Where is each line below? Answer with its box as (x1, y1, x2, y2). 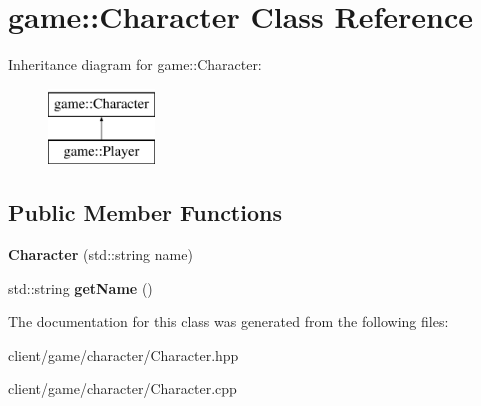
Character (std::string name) (8, 244, 193, 265)
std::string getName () (8, 277, 153, 298)
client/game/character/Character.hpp (8, 344, 239, 365)
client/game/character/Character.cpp (8, 378, 237, 399)
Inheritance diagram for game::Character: (8, 54, 262, 75)
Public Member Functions (8, 197, 282, 228)
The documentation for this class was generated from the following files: (8, 311, 449, 332)
